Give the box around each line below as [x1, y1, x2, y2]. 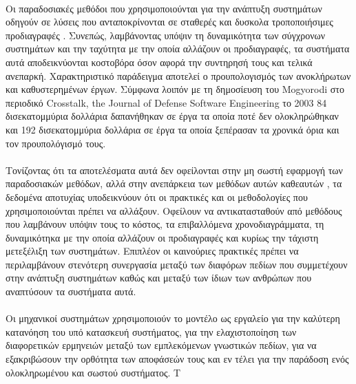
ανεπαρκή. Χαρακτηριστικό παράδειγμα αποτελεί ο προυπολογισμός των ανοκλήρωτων [6, 68, 351, 83]
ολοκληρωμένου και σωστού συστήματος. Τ [6, 365, 181, 379]
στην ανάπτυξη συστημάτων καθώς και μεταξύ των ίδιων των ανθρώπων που [6, 270, 312, 285]
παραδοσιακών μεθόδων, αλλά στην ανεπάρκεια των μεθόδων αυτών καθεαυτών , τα [6, 176, 342, 191]
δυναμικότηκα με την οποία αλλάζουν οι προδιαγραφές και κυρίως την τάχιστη [6, 230, 319, 244]
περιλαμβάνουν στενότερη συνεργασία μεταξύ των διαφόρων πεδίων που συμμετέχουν [6, 257, 348, 271]
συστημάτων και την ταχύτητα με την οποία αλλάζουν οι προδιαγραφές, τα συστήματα [6, 41, 350, 56]
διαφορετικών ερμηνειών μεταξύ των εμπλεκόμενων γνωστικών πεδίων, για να [6, 338, 317, 352]
